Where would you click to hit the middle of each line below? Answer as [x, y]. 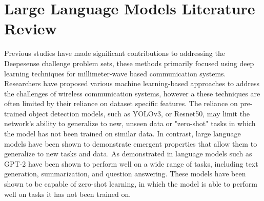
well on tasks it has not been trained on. [68, 194]
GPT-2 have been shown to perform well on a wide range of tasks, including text [131, 163]
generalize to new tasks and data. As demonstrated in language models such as [128, 154]
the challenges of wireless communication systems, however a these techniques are [132, 93]
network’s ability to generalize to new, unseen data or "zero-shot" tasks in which [130, 123]
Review [31, 28]
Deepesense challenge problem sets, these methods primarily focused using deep [129, 63]
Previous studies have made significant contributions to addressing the [115, 53]
